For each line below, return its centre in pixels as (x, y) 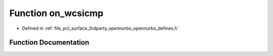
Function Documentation (49, 43)
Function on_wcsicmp (56, 13)
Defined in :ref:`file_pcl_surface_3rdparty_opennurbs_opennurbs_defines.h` (100, 28)
